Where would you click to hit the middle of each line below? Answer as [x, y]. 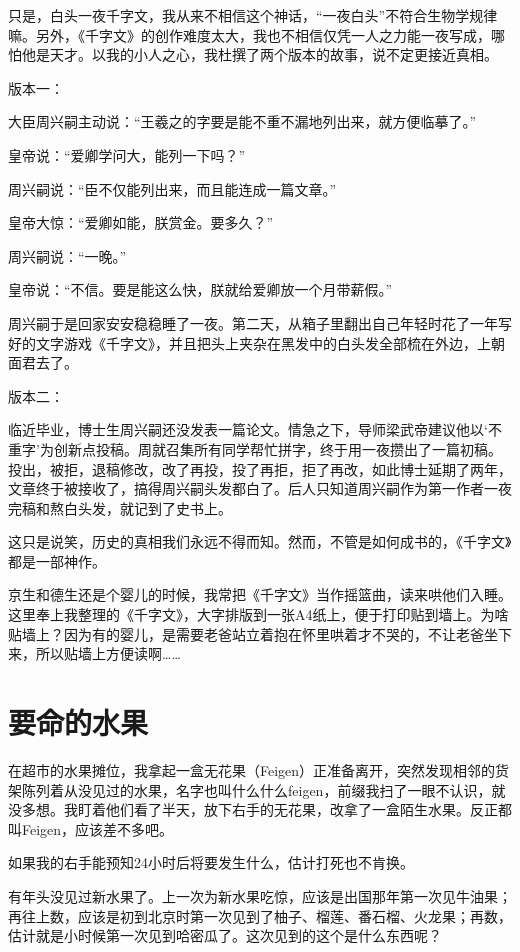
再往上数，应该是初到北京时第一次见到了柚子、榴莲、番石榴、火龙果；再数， [260, 915]
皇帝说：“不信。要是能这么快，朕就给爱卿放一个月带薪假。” [200, 289]
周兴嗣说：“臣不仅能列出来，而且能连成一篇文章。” [172, 188]
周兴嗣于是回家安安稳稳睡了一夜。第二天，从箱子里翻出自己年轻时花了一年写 [260, 322]
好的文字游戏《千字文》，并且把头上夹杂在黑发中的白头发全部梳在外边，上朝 [256, 342]
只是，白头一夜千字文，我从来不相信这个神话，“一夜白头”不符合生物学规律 [253, 15]
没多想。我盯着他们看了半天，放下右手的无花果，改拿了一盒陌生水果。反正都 [260, 809]
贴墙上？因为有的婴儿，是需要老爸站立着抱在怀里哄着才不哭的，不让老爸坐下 [260, 633]
